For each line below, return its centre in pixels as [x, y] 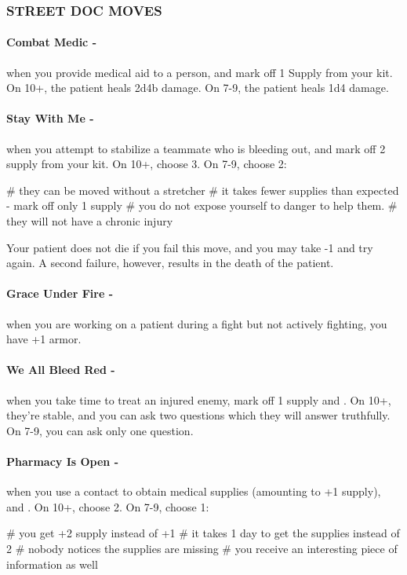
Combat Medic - [51, 42]
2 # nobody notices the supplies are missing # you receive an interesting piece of [202, 548]
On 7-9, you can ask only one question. [100, 430]
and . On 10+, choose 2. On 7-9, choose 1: [108, 506]
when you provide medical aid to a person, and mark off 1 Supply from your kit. [200, 72]
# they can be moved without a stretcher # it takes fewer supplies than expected [203, 190]
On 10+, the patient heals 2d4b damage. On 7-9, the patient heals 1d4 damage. [198, 88]
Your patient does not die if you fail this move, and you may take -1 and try [190, 247]
